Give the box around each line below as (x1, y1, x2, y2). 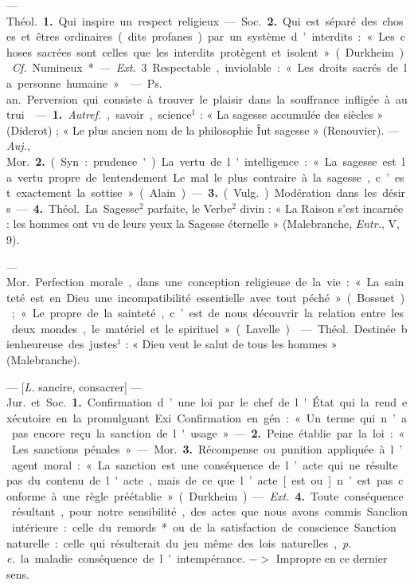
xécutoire (6, 409, 51, 426)
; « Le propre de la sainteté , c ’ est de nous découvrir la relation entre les (11, 304, 404, 321)
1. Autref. (52, 106, 102, 123)
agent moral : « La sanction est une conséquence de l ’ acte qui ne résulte (11, 456, 398, 473)
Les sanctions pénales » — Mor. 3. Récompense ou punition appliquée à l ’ (11, 441, 403, 457)
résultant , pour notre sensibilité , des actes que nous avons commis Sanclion (11, 503, 408, 520)
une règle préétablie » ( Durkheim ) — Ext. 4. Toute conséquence (62, 487, 404, 504)
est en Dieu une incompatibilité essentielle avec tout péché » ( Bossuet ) (30, 289, 405, 305)
